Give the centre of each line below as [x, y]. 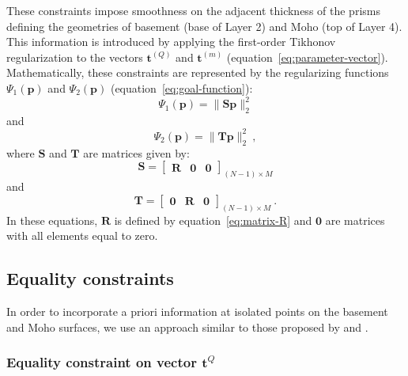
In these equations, [52, 220]
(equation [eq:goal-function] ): [181, 87]
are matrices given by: [136, 152]
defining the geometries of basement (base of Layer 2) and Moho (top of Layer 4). [204, 26]
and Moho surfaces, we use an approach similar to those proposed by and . [187, 327]
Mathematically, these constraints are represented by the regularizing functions [198, 72]
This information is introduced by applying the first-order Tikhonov [171, 42]
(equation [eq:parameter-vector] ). [307, 57]
